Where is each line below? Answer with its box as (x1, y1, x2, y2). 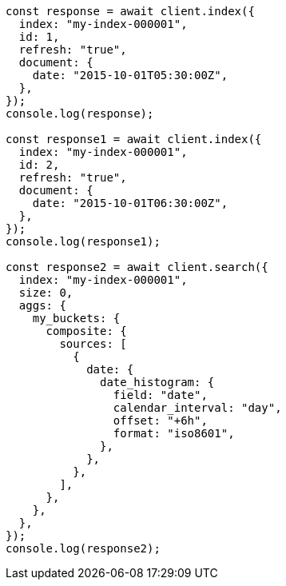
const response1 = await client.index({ (6, 133, 262, 146)
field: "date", (113, 389, 208, 401)
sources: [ (59, 337, 127, 350)
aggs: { (18, 299, 66, 312)
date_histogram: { (100, 376, 215, 389)
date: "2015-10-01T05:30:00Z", (32, 69, 228, 82)
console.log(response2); (6, 542, 161, 555)
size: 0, (18, 286, 73, 299)
